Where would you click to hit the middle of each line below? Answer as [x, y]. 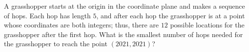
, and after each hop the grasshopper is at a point [171, 15]
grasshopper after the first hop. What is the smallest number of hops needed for [124, 34]
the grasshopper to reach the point [56, 44]
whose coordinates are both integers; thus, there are [82, 25]
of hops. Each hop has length [47, 15]
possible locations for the [207, 25]
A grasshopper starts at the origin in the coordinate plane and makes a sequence [124, 6]
